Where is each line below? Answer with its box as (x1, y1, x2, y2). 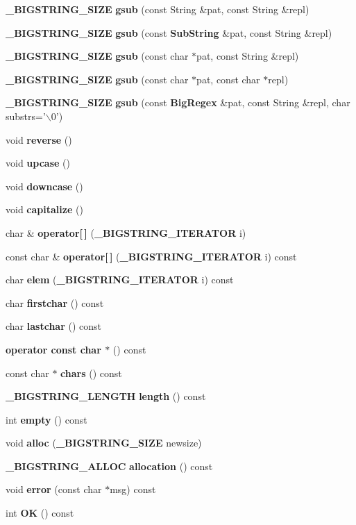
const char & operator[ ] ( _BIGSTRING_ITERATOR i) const (6, 249, 297, 263)
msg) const (110, 482, 156, 497)
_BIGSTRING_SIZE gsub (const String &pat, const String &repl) (6, 2, 310, 16)
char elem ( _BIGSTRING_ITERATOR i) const (6, 272, 234, 287)
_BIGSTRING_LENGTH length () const (6, 389, 206, 403)
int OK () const (6, 506, 74, 520)
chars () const (60, 365, 122, 380)
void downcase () (6, 178, 83, 193)
